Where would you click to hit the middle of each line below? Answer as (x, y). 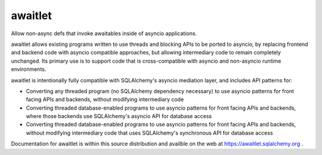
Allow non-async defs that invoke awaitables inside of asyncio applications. (104, 33)
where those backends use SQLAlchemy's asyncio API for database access (119, 116)
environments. (29, 69)
